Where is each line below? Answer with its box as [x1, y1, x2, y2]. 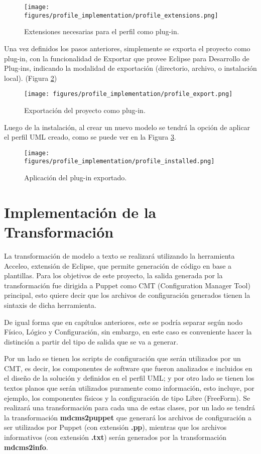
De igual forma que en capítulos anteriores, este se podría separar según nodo [4, 316, 242, 327]
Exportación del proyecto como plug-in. [24, 104, 146, 115]
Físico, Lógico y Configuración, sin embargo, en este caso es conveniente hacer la [4, 326, 252, 337]
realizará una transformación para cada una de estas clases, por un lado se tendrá [4, 402, 255, 413]
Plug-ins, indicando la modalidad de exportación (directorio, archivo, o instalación [4, 63, 257, 73]
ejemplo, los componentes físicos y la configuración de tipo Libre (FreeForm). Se [4, 392, 250, 403]
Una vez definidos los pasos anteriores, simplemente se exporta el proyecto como [4, 43, 250, 53]
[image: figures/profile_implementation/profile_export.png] [24, 90, 233, 98]
